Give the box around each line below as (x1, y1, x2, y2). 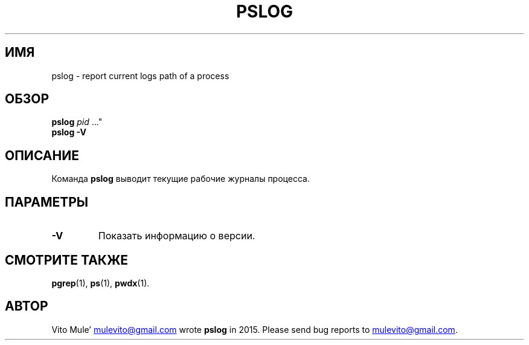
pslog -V (51, 127, 86, 138)
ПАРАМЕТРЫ (5, 194, 89, 210)
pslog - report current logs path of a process (51, 70, 229, 81)
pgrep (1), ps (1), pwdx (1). (51, 277, 150, 288)
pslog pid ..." (51, 117, 103, 127)
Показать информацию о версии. (98, 230, 255, 242)
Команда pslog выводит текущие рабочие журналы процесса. (51, 173, 310, 184)
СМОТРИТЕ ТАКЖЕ (5, 252, 129, 268)
